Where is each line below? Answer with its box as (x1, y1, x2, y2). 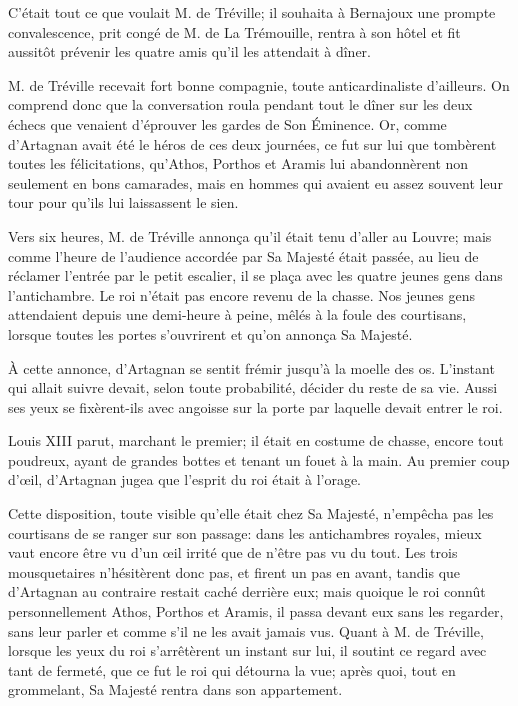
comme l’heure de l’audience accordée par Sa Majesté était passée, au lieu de (8, 245, 479, 266)
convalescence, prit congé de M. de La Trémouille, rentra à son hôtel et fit (8, 21, 461, 42)
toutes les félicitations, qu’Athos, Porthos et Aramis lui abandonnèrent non (8, 153, 469, 174)
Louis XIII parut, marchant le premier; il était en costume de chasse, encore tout (8, 430, 504, 451)
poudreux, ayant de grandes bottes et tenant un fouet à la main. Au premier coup (8, 449, 510, 470)
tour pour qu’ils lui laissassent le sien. (8, 192, 239, 213)
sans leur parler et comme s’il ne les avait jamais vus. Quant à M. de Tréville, (8, 620, 484, 641)
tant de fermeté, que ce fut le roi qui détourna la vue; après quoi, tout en (8, 659, 456, 680)
